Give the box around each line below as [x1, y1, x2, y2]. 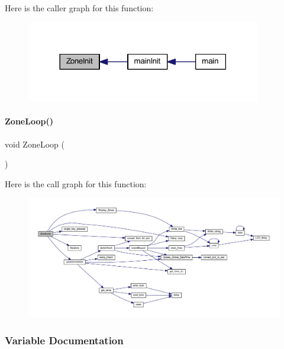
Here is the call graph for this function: [5, 177, 147, 190]
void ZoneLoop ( [5, 137, 64, 150]
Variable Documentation [5, 332, 124, 347]
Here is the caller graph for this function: [5, 2, 154, 14]
